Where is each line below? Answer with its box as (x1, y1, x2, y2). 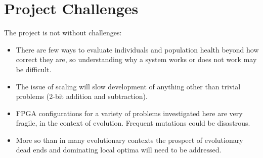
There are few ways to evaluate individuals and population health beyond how (16, 44, 259, 55)
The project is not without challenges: (4, 27, 122, 38)
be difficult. (16, 64, 52, 74)
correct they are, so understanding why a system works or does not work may (16, 54, 257, 65)
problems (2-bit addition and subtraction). (16, 91, 148, 101)
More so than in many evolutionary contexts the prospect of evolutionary (16, 134, 243, 145)
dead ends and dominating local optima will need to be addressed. (16, 144, 222, 155)
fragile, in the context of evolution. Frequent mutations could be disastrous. (16, 118, 250, 128)
